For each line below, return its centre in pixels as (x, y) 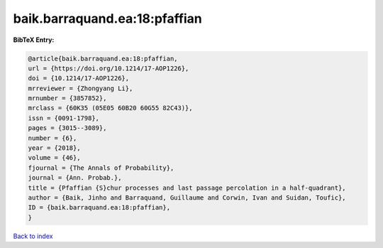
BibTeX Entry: (34, 40)
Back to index (33, 236)
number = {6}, (52, 138)
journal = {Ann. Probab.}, (75, 178)
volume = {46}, (54, 158)
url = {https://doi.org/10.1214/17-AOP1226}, (109, 68)
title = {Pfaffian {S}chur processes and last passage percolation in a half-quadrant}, (187, 188)
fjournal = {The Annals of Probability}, (101, 168)
